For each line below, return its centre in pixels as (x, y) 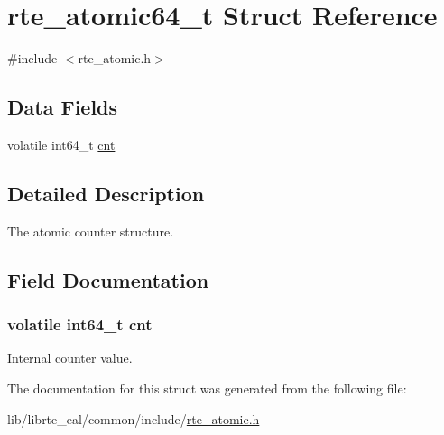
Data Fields (63, 107)
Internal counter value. (70, 358)
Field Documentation (108, 279)
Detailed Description (106, 193)
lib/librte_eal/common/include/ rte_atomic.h (134, 418)
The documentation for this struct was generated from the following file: (207, 388)
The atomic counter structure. (91, 231)
